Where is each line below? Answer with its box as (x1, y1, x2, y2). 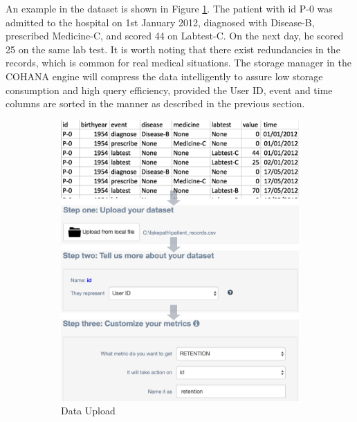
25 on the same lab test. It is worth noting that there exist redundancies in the (6, 42, 340, 56)
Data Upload (61, 403, 116, 418)
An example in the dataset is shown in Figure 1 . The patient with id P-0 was (6, 1, 333, 15)
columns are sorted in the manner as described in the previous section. (6, 96, 305, 111)
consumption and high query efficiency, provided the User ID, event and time (6, 82, 333, 97)
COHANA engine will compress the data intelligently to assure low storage (6, 68, 323, 83)
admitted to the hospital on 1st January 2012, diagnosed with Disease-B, (6, 15, 315, 29)
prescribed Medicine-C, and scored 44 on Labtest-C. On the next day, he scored (6, 28, 344, 43)
